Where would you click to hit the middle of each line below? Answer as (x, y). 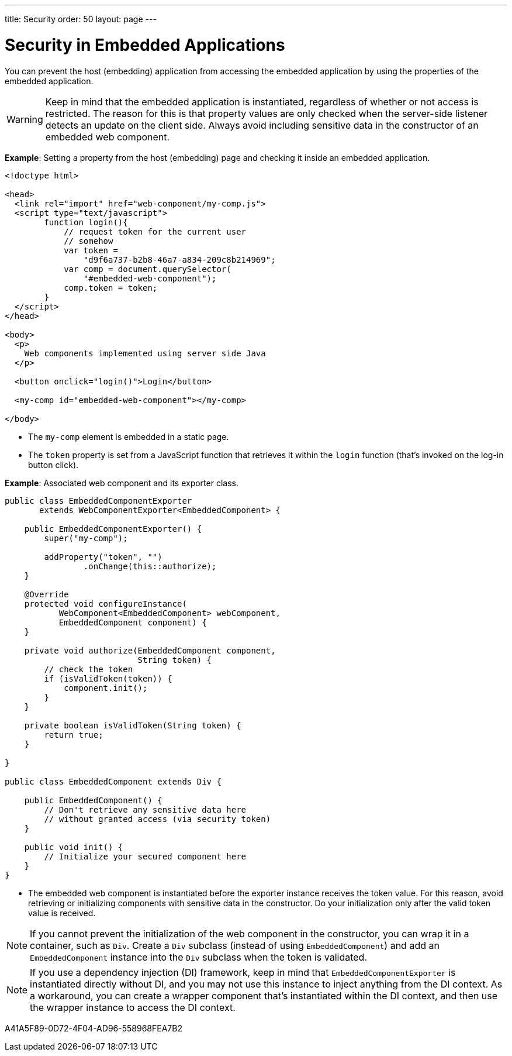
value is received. (62, 913)
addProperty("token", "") (103, 557)
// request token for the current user (155, 231)
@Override (46, 594)
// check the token (89, 669)
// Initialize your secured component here (145, 856)
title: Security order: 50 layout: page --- (81, 19)
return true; (74, 735)
